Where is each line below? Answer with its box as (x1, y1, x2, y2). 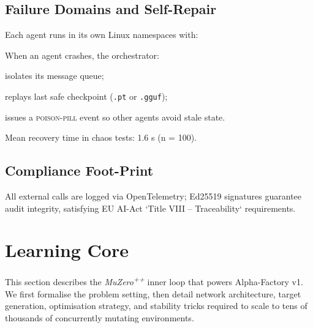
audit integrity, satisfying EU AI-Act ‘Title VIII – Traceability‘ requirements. (5, 201, 296, 214)
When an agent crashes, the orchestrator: (5, 48, 159, 61)
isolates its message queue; (5, 69, 104, 82)
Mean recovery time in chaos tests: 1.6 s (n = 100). (5, 131, 197, 144)
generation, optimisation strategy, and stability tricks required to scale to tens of (5, 299, 307, 312)
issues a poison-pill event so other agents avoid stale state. (5, 110, 225, 123)
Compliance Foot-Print (5, 161, 154, 180)
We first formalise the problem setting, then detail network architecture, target (5, 287, 301, 300)
